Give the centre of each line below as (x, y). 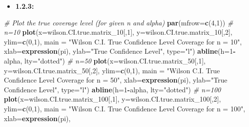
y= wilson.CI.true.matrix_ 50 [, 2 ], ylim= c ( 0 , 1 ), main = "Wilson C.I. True (112, 70)
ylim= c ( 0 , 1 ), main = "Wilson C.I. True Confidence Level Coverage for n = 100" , (125, 108)
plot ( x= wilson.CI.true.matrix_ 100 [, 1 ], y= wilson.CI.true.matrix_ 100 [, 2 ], (113, 99)
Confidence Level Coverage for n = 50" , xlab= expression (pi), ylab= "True (116, 80)
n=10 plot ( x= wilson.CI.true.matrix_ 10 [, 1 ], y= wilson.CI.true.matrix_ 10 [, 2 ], (118, 32)
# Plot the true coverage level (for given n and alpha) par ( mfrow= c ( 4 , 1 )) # (119, 22)
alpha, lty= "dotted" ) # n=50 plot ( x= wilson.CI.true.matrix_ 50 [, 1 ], (105, 60)
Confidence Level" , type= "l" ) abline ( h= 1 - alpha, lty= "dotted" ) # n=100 (113, 89)
